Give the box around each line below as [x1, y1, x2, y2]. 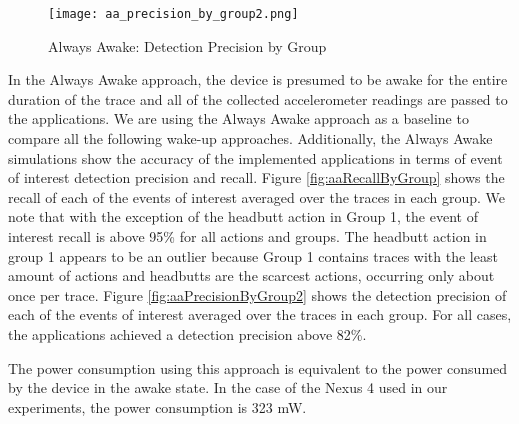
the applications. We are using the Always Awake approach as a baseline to [8, 108, 469, 129]
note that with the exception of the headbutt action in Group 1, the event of [8, 206, 478, 227]
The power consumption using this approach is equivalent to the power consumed [8, 357, 508, 378]
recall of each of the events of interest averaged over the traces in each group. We [8, 186, 505, 207]
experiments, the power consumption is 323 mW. [8, 396, 307, 417]
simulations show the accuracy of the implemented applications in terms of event [8, 147, 503, 168]
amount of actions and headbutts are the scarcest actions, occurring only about [8, 265, 495, 286]
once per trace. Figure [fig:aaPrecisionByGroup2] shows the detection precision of [8, 284, 507, 305]
